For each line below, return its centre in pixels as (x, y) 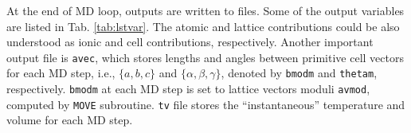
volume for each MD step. (70, 120)
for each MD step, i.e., (61, 73)
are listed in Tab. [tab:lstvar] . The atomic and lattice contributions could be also (203, 26)
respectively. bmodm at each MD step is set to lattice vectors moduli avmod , (188, 89)
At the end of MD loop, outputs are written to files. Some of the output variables (205, 10)
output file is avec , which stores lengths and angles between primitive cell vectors (205, 57)
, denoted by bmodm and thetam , (299, 73)
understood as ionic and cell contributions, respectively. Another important (190, 42)
